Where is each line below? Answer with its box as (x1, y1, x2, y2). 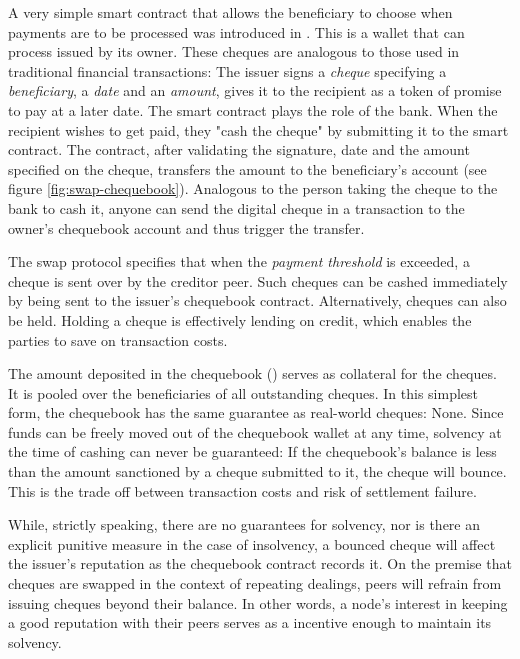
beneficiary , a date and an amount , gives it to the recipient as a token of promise (8, 80, 502, 101)
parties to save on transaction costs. (8, 329, 228, 350)
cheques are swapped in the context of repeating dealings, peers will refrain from (8, 573, 502, 594)
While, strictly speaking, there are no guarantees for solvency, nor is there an (8, 514, 480, 535)
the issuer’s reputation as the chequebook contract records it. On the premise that (8, 553, 512, 574)
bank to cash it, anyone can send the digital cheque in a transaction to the (8, 197, 465, 218)
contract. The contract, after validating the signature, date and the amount (8, 139, 470, 160)
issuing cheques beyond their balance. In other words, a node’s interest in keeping (8, 592, 508, 613)
